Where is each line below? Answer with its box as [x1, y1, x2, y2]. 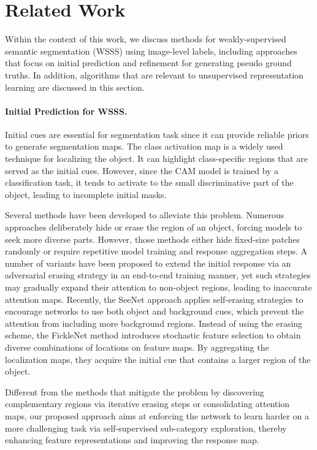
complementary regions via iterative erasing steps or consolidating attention [5, 397, 290, 410]
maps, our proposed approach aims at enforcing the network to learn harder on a [5, 409, 310, 422]
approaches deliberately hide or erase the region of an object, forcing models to [5, 221, 302, 234]
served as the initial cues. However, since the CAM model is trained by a [5, 164, 279, 177]
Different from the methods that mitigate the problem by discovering [5, 385, 264, 398]
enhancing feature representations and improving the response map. [5, 433, 259, 446]
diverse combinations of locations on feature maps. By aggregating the [5, 340, 269, 353]
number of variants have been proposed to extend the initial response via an [5, 256, 291, 269]
